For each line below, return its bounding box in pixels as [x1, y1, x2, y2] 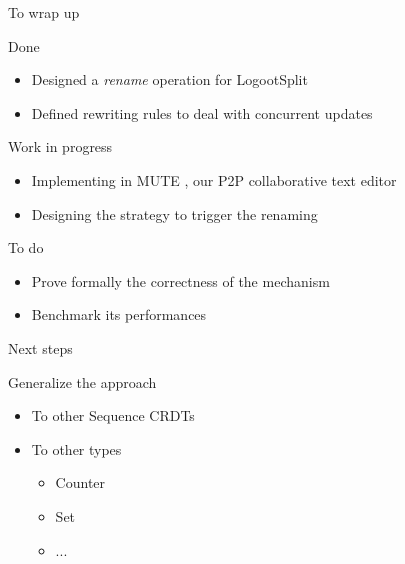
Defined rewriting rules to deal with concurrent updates [31, 102, 373, 123]
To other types [31, 438, 122, 459]
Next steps [8, 337, 73, 358]
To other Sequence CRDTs [31, 405, 195, 426]
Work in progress [8, 136, 113, 157]
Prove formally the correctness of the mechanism [31, 270, 330, 291]
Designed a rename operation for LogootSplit [31, 69, 308, 90]
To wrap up [8, 2, 80, 22]
